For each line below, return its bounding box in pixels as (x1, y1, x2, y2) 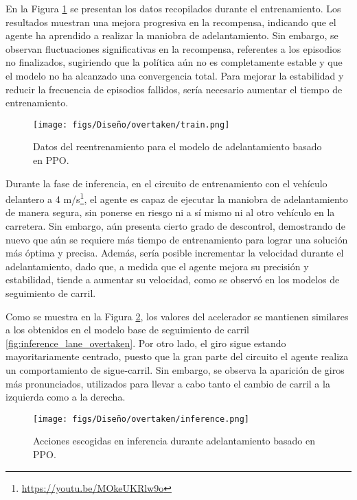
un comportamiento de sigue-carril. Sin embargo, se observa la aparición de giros (5, 362, 345, 377)
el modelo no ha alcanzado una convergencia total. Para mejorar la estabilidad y (5, 68, 344, 82)
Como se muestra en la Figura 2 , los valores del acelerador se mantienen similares (5, 309, 349, 323)
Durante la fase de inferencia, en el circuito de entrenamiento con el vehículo (5, 176, 327, 190)
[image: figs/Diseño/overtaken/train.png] (33, 119, 230, 130)
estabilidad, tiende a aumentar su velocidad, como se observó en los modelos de (5, 272, 340, 287)
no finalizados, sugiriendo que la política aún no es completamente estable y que (5, 55, 343, 69)
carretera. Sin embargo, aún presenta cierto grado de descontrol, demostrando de (5, 219, 345, 233)
